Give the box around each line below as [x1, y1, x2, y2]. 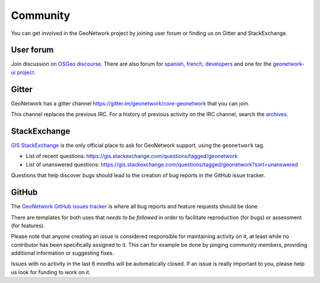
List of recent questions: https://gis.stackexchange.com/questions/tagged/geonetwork [25, 153, 238, 160]
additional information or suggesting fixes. [11, 249, 114, 257]
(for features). [11, 222, 45, 229]
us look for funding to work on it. [11, 268, 91, 275]
